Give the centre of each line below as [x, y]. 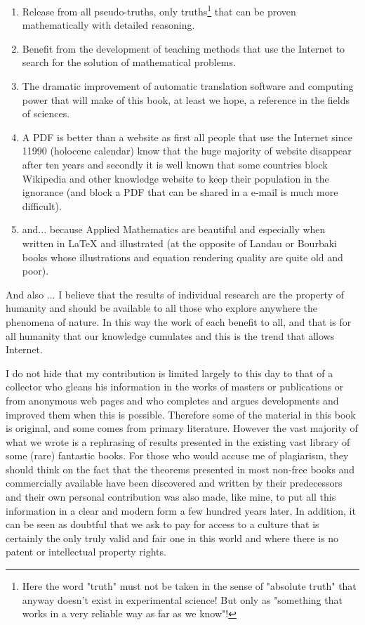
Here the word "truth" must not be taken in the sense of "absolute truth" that [189, 586]
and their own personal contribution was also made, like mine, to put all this [171, 497]
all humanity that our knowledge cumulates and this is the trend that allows [170, 335]
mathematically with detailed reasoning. [108, 25]
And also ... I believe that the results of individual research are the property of [175, 294]
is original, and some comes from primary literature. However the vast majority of [182, 428]
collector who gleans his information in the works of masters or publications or [175, 387]
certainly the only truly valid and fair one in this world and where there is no [172, 538]
